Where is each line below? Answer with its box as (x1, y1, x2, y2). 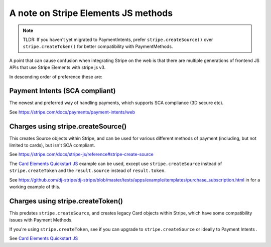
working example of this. (9, 184, 60, 190)
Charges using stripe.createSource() (9, 122, 127, 130)
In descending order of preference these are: (9, 73, 103, 79)
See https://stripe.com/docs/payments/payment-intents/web (9, 109, 135, 115)
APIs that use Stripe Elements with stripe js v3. (9, 64, 106, 70)
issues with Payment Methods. (9, 217, 73, 223)
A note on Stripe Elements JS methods (9, 7, 173, 18)
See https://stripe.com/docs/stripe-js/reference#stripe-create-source (9, 151, 154, 157)
